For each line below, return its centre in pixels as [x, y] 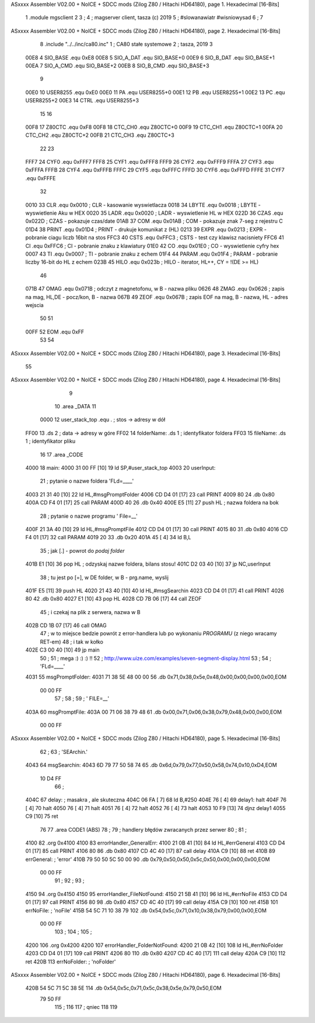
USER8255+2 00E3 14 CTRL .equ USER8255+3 [82, 101]
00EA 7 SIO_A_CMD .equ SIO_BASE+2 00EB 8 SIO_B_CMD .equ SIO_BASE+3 [117, 66]
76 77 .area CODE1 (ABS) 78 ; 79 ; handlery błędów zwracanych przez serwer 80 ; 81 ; [143, 829]
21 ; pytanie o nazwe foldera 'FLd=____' [87, 481]
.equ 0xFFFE [41, 178]
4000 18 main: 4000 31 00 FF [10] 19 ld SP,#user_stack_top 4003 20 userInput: [120, 468]
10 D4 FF [51, 779]
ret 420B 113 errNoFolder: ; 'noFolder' [71, 962]
